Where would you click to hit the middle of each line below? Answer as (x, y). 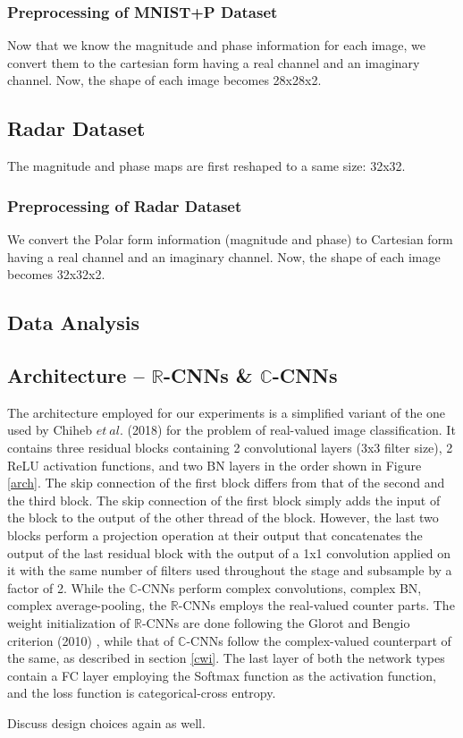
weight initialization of (69, 622)
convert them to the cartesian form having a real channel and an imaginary (214, 62)
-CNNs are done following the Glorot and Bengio (276, 622)
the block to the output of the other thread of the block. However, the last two (223, 517)
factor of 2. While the (66, 587)
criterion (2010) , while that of (91, 640)
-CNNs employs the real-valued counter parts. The (316, 605)
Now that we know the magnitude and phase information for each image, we (216, 45)
